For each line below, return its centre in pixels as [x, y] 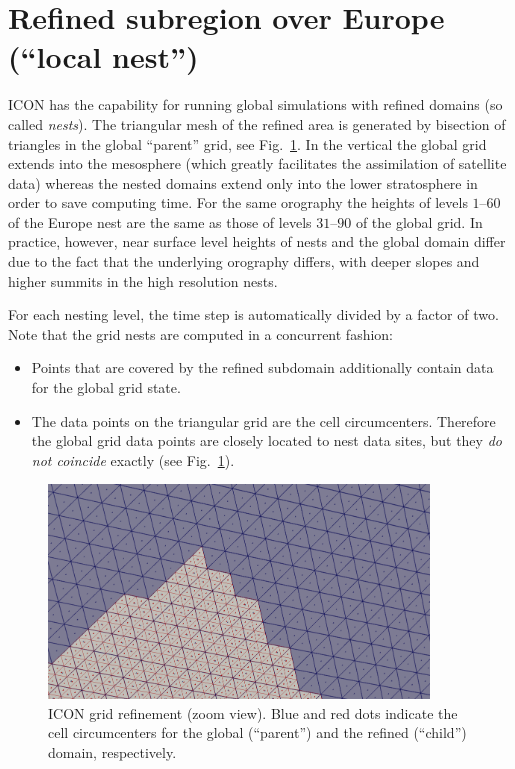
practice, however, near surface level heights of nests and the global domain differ [257, 241]
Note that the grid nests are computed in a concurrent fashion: [200, 333]
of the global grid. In [419, 221]
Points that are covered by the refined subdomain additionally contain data [262, 367]
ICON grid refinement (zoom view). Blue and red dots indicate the [253, 712]
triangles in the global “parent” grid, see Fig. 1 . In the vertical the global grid [247, 143]
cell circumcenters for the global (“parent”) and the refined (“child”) [257, 732]
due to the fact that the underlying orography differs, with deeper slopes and [244, 261]
